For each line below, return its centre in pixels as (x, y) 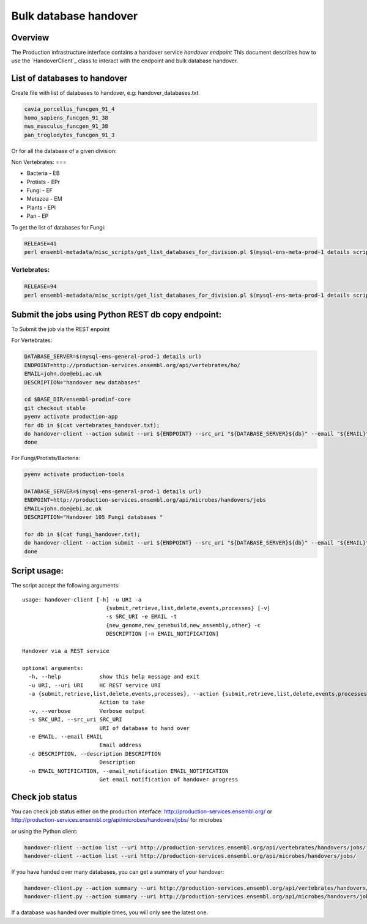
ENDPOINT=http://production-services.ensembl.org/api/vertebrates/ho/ (132, 365)
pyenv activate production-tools (74, 475)
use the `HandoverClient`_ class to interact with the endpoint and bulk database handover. (125, 61)
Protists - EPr (43, 182)
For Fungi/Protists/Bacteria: (46, 458)
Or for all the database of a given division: (64, 151)
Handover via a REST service (66, 651)
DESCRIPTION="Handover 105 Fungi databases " (94, 517)
